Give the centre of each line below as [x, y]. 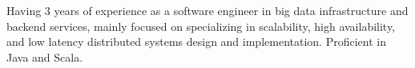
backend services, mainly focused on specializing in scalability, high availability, [201, 26]
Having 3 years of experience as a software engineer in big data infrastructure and [207, 10]
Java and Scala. [45, 57]
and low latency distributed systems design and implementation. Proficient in [196, 42]
